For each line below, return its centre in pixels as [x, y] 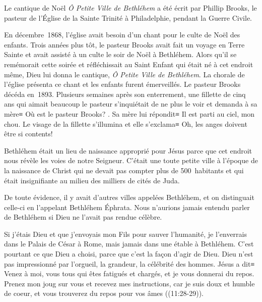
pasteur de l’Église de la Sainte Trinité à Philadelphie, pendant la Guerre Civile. [128, 17]
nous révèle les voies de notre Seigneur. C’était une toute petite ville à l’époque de [131, 160]
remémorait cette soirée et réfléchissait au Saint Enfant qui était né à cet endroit [129, 64]
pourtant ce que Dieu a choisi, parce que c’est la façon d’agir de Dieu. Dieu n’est [129, 254]
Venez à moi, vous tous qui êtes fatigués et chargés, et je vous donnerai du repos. [129, 273]
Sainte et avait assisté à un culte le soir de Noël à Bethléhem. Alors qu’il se [120, 54]
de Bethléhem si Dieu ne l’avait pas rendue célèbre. [83, 217]
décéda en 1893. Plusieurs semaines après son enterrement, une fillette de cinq [125, 94]
